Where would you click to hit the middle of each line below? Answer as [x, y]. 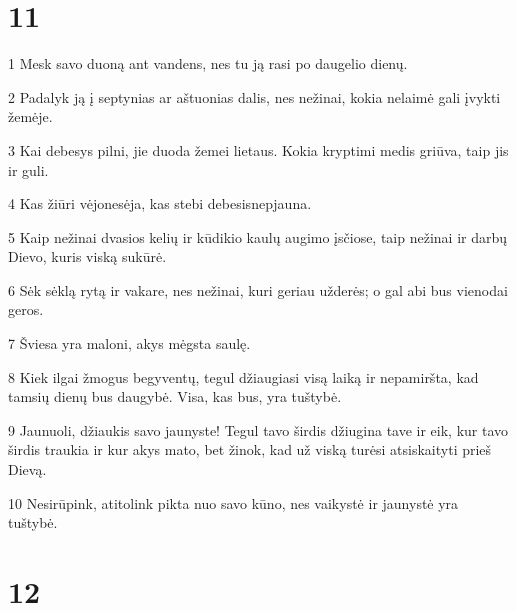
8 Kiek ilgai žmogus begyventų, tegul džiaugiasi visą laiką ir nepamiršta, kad [243, 376]
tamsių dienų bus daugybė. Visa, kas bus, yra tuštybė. [175, 396]
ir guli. [28, 169]
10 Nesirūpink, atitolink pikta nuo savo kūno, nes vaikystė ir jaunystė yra [233, 502]
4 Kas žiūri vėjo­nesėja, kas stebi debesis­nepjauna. [160, 203]
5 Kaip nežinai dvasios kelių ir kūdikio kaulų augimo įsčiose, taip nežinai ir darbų [258, 236]
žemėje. [30, 116]
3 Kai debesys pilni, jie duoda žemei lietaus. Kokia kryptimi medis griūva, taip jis [258, 149]
